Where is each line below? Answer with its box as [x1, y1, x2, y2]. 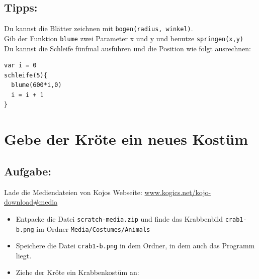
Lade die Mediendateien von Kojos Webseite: [4, 187, 142, 197]
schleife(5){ [4, 71, 47, 79]
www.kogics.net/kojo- [144, 187, 211, 197]
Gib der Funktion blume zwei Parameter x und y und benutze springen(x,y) [4, 33, 244, 43]
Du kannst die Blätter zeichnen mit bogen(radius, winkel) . [4, 23, 193, 34]
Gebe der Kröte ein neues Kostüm [4, 129, 248, 149]
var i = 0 [4, 62, 37, 69]
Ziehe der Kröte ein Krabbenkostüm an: [16, 267, 139, 277]
